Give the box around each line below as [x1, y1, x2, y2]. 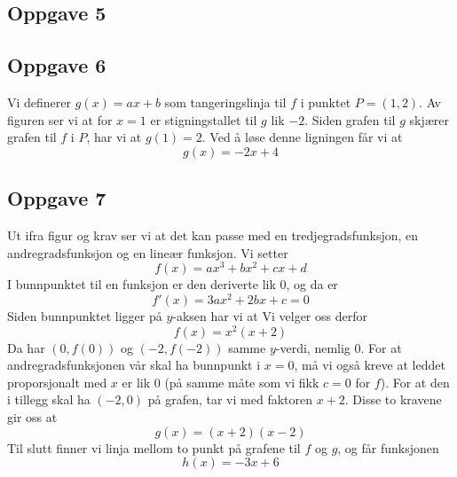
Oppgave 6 [7, 51, 106, 79]
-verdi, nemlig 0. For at [275, 338, 402, 356]
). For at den [380, 372, 450, 391]
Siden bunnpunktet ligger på [7, 306, 162, 325]
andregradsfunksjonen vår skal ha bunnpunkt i [7, 356, 261, 374]
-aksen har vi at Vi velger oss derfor [172, 306, 367, 325]
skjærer [409, 110, 450, 129]
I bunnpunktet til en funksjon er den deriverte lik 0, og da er [7, 275, 338, 293]
